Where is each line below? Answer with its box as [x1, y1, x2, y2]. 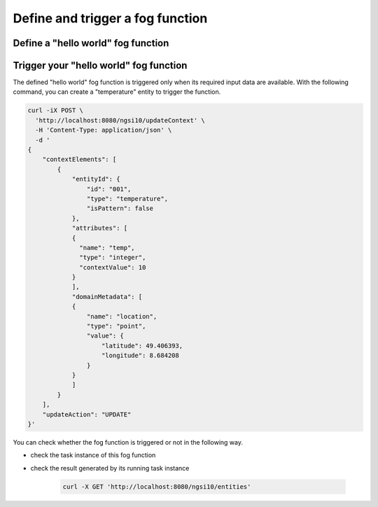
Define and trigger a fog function [13, 11, 208, 26]
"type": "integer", [79, 253, 146, 262]
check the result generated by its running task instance [30, 464, 190, 472]
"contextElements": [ [42, 155, 117, 164]
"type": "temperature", [86, 195, 168, 202]
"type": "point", [86, 322, 146, 331]
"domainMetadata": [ [71, 293, 143, 300]
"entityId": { [71, 175, 120, 183]
